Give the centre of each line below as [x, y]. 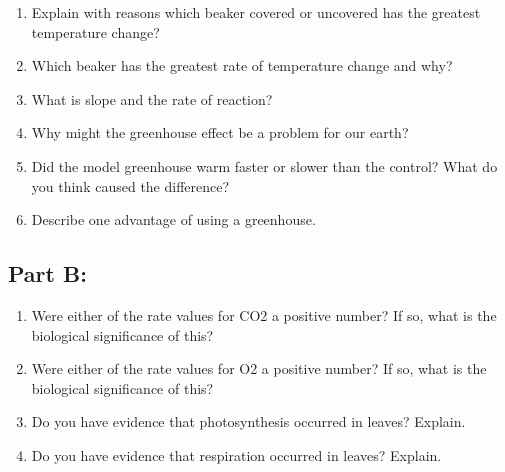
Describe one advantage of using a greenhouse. [173, 219]
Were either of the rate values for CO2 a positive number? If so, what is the [264, 314]
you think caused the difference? [130, 185]
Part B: [47, 273]
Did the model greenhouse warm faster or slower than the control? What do [264, 165]
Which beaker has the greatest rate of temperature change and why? [242, 65]
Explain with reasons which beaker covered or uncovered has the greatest [256, 12]
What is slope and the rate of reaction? [152, 98]
